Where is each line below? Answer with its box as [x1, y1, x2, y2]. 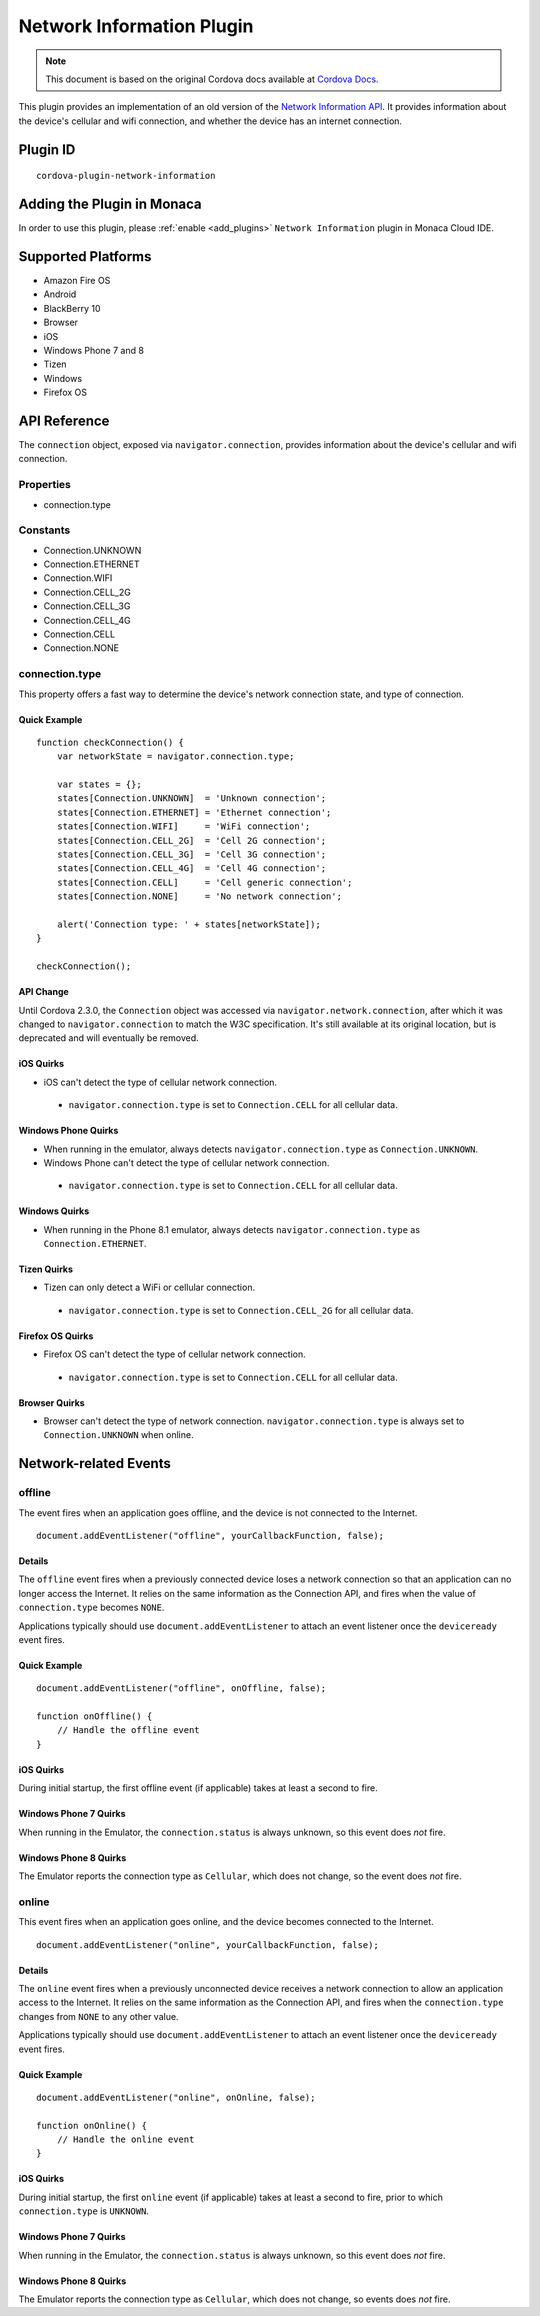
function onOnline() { [36, 2120, 148, 2131]
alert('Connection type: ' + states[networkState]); [56, 918, 322, 930]
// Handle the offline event [56, 1725, 200, 1736]
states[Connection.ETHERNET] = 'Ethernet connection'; [56, 806, 332, 818]
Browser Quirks [18, 1396, 85, 1409]
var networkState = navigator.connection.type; [56, 751, 295, 762]
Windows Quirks [18, 1205, 90, 1217]
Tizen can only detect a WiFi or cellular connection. [43, 1281, 255, 1294]
